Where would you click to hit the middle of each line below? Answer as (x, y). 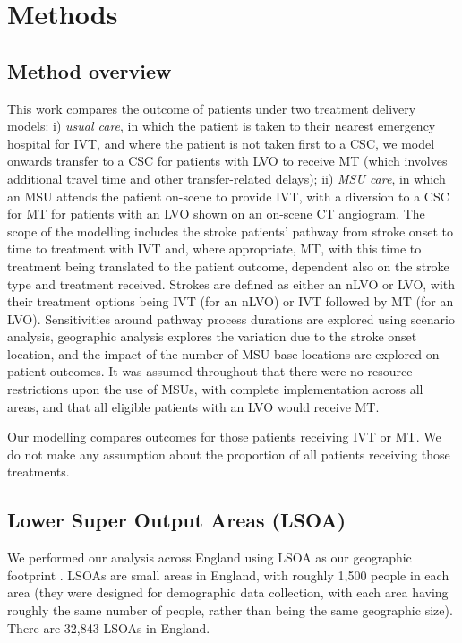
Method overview (90, 70)
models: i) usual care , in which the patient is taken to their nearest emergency (222, 126)
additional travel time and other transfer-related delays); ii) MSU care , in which (227, 178)
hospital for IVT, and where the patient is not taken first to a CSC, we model (221, 143)
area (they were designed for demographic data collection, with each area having (228, 592)
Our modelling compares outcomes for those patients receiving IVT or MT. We (224, 437)
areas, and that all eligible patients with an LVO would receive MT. (193, 406)
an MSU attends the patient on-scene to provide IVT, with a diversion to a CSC (228, 196)
